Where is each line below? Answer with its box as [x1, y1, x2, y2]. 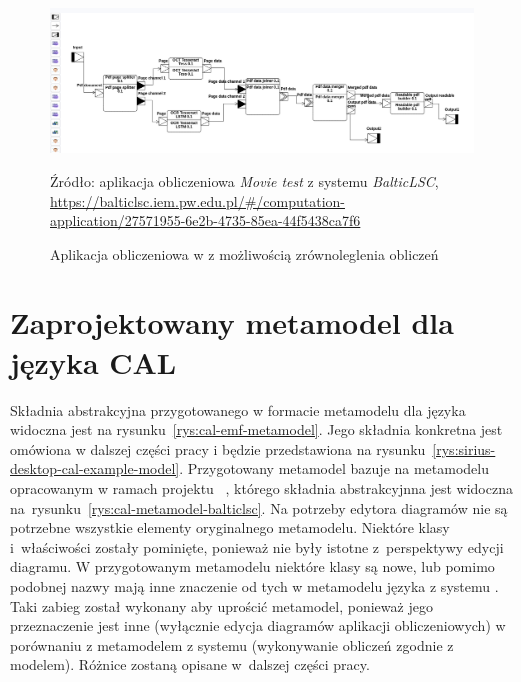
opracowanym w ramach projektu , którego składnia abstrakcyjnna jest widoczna [10, 477, 513, 498]
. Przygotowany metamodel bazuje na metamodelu [179, 458, 490, 479]
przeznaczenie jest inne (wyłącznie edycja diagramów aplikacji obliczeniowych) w [10, 615, 506, 636]
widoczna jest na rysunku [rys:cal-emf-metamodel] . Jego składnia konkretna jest [10, 419, 503, 440]
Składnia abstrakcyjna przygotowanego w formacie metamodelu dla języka [10, 399, 466, 420]
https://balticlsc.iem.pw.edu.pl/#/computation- [50, 190, 345, 211]
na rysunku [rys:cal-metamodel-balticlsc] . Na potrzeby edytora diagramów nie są [10, 497, 508, 518]
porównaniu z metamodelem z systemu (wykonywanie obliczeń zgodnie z [10, 634, 454, 655]
